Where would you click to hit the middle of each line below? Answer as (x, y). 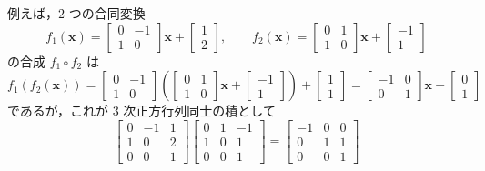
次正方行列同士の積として (199, 111)
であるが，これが (58, 111)
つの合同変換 (107, 13)
